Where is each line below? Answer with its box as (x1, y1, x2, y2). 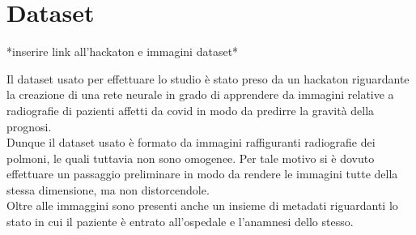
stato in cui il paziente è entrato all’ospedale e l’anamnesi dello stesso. (6, 213, 354, 230)
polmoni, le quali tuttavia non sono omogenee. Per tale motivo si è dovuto (6, 149, 375, 166)
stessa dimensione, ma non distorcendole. (6, 181, 210, 198)
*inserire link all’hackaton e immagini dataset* (6, 43, 239, 60)
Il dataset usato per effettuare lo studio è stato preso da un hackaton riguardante (6, 70, 410, 87)
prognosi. (6, 117, 52, 135)
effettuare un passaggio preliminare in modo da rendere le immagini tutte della (6, 165, 398, 182)
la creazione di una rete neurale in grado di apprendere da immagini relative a (6, 86, 394, 103)
